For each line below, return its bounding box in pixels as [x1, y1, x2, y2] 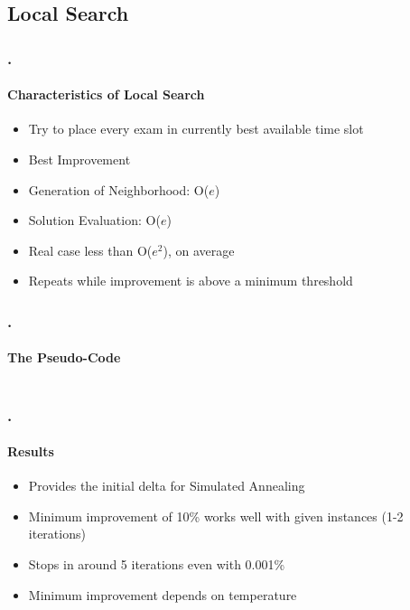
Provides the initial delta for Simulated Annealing [28, 476, 305, 495]
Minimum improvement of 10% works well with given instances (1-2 [28, 506, 404, 525]
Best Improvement [28, 150, 131, 169]
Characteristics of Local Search [7, 85, 205, 104]
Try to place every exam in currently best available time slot [28, 119, 364, 138]
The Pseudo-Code [7, 348, 121, 367]
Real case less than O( [28, 240, 153, 259]
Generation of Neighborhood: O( [28, 180, 210, 199]
